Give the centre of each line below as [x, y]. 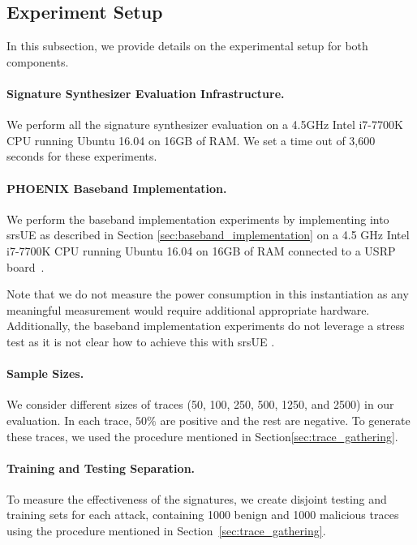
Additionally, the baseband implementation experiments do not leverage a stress [206, 326]
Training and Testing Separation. [101, 468]
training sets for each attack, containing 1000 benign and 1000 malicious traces [203, 515]
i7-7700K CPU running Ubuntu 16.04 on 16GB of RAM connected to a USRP [201, 250]
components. [38, 61]
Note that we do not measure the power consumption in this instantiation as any [208, 294]
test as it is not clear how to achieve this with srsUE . [141, 341]
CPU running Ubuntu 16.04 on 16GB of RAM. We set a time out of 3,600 [191, 140]
